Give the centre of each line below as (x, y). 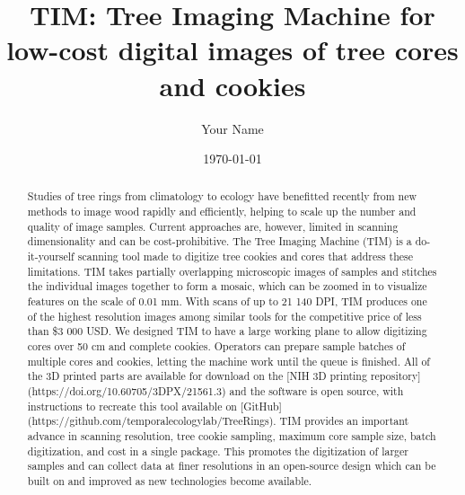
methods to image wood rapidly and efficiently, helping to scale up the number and (222, 212)
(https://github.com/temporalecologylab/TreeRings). (152, 421)
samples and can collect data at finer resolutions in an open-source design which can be (232, 466)
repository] (395, 376)
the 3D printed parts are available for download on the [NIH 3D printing (197, 376)
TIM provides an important (344, 421)
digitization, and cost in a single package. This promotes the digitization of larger (218, 451)
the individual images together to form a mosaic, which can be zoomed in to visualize (227, 286)
